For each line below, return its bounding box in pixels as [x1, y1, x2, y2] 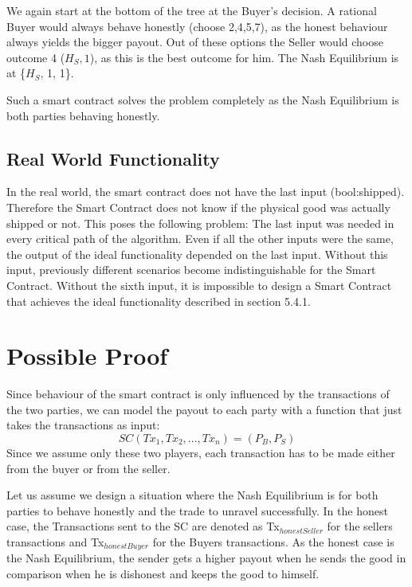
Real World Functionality [6, 146, 220, 170]
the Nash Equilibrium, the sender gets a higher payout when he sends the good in [6, 550, 406, 566]
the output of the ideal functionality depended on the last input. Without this [6, 245, 388, 262]
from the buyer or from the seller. [6, 460, 171, 476]
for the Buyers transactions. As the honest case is [152, 533, 394, 550]
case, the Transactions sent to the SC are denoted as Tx [6, 518, 280, 534]
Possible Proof [6, 339, 168, 372]
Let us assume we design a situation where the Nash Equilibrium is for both [6, 487, 379, 503]
